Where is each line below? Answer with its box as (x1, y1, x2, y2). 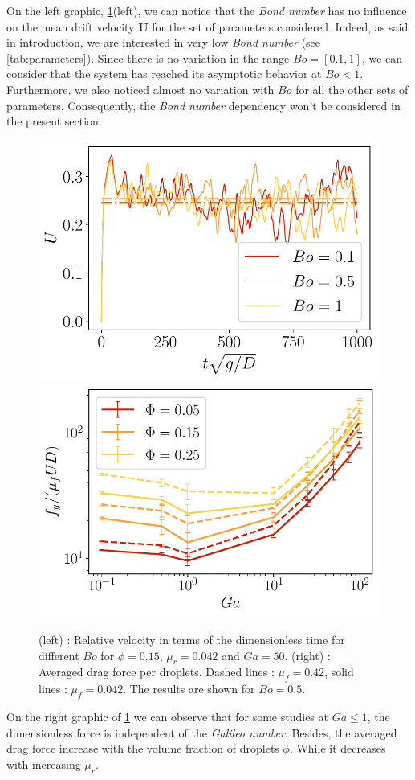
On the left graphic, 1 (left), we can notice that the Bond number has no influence (6, 2, 407, 18)
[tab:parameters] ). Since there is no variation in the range (6, 49, 290, 66)
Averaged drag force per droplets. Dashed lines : (39, 663, 275, 680)
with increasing (6, 755, 81, 772)
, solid (324, 663, 354, 680)
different (39, 647, 79, 663)
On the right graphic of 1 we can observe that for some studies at (6, 708, 328, 725)
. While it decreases (289, 740, 386, 757)
